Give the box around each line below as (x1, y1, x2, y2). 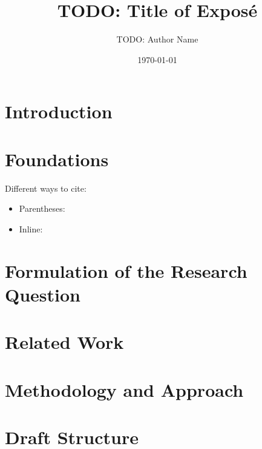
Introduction (5, 99, 113, 124)
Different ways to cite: (5, 181, 87, 194)
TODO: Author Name (116, 33, 198, 46)
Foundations (5, 146, 109, 171)
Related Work (5, 329, 124, 354)
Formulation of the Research (5, 258, 247, 283)
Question (5, 282, 80, 306)
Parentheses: (19, 202, 65, 215)
